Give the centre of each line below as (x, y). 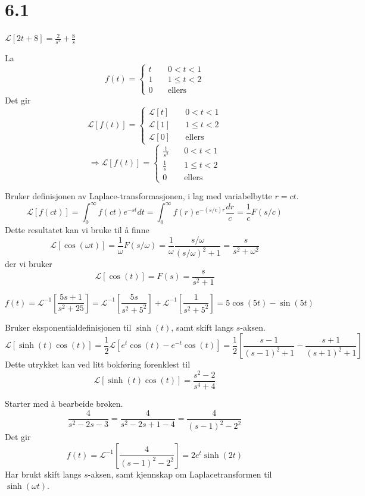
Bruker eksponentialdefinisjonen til (68, 327)
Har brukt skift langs (43, 474)
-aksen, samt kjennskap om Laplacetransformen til (180, 474)
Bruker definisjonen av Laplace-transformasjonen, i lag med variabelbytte (138, 196)
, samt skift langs (202, 327)
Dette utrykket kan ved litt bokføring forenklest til (98, 364)
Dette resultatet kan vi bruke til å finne (77, 230)
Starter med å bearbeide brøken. (64, 404)
